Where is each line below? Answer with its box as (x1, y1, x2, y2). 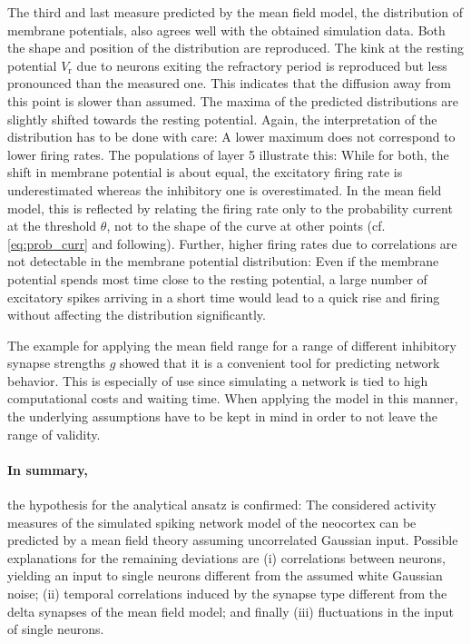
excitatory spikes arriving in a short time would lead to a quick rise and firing (7, 287, 440, 306)
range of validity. (7, 424, 101, 443)
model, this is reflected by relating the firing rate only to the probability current (7, 198, 453, 217)
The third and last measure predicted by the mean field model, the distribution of (7, 3, 464, 21)
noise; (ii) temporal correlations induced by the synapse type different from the (7, 584, 447, 603)
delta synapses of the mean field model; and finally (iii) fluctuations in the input (7, 601, 454, 620)
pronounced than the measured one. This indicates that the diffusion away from (7, 74, 451, 93)
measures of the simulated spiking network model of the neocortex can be (7, 512, 417, 531)
